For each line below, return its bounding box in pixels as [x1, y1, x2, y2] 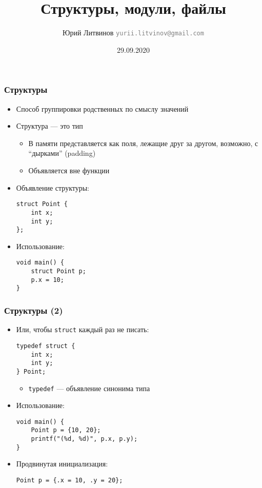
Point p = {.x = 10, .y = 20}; [16, 477, 123, 484]
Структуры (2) [4, 304, 63, 316]
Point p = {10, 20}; [31, 426, 101, 434]
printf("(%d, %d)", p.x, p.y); [31, 435, 138, 443]
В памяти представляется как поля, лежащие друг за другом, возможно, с [28, 137, 258, 148]
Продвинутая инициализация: [16, 458, 108, 469]
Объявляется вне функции [28, 165, 110, 176]
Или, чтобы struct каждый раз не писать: [16, 324, 149, 335]
